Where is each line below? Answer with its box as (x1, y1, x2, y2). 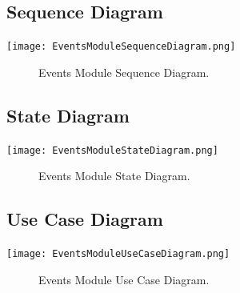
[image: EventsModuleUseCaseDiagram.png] (6, 248, 230, 260)
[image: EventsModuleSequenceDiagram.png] (6, 41, 236, 53)
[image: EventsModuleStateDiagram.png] (6, 144, 218, 156)
